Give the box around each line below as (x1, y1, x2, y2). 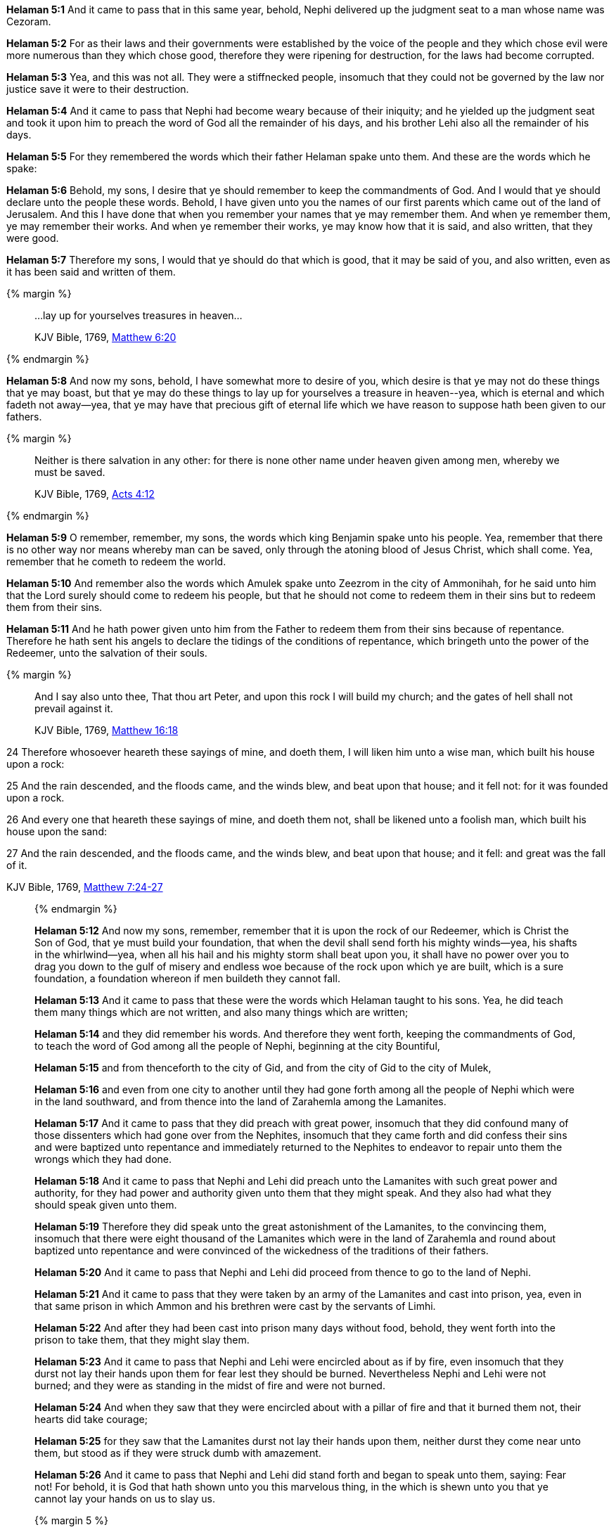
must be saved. (34, 466, 105, 478)
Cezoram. (6, 15, 51, 27)
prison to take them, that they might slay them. (34, 1334, 250, 1346)
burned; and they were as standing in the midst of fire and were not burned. (34, 1379, 385, 1391)
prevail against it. (34, 702, 113, 714)
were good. (6, 232, 59, 244)
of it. (6, 859, 27, 871)
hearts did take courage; (34, 1413, 148, 1425)
